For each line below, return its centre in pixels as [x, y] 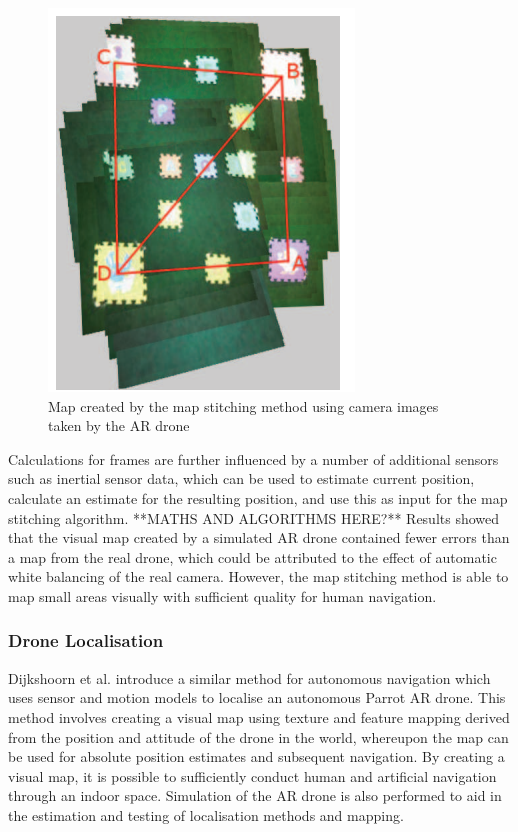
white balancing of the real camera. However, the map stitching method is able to [258, 576]
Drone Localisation [86, 640]
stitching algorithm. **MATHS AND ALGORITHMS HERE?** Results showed [254, 517]
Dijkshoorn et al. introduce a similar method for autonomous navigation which [249, 677]
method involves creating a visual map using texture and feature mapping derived [259, 716]
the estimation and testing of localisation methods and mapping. [206, 814]
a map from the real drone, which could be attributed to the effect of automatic [252, 556]
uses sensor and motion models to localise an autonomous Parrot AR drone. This [257, 697]
